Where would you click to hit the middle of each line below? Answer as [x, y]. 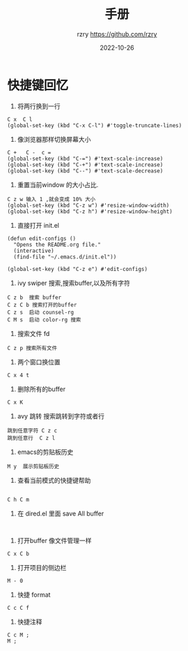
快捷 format [34, 594]
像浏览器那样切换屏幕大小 [54, 139]
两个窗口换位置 [39, 362]
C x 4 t [18, 375]
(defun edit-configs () [42, 238]
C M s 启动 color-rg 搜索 [44, 320]
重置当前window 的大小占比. [58, 184]
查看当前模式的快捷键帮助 [54, 480]
